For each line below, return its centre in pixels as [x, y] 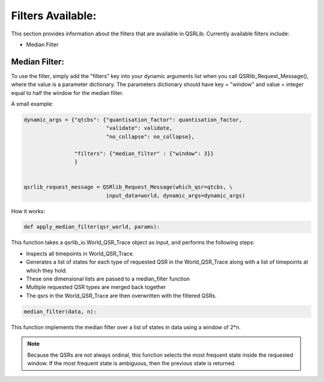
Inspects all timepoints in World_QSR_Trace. [80, 253]
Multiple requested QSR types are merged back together [96, 287]
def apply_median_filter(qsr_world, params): [92, 227]
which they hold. [46, 270]
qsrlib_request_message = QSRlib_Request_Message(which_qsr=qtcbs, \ [128, 187]
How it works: [28, 211]
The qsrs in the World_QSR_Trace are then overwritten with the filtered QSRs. [121, 296]
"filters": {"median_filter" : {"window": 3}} [144, 153]
